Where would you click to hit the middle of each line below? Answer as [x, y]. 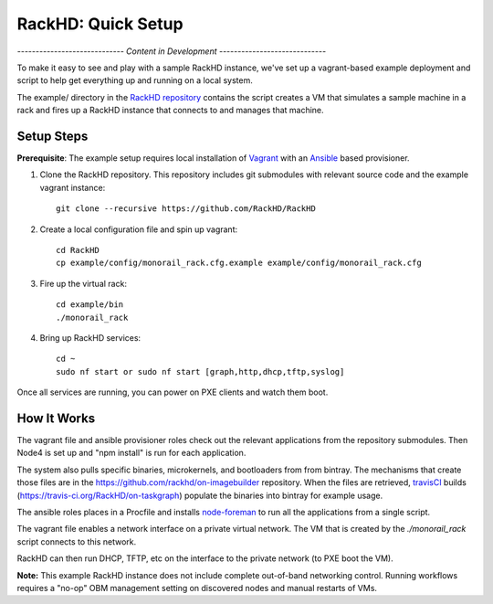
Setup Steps [52, 136]
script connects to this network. [77, 541]
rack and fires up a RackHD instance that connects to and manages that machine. [170, 111]
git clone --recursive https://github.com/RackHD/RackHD [186, 209]
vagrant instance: [73, 187]
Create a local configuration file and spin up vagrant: [139, 229]
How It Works [56, 418]
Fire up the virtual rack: [84, 283]
